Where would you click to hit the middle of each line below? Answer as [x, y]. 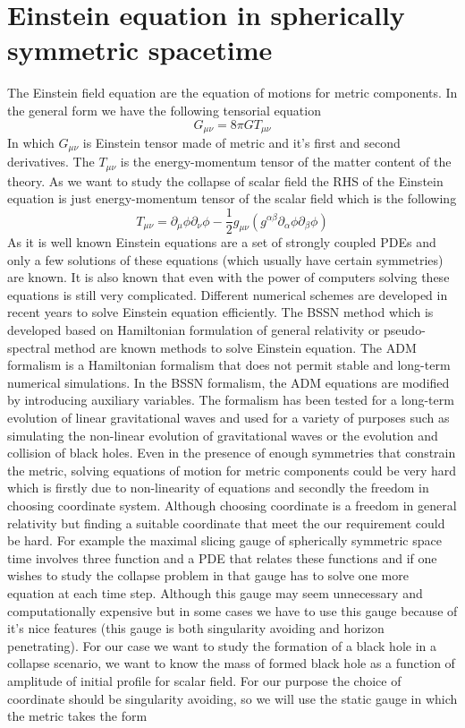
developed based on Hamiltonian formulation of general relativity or [194, 330]
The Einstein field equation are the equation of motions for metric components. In [232, 93]
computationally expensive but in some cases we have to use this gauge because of [232, 610]
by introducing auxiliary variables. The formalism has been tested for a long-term [231, 400]
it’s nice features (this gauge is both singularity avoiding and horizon [196, 628]
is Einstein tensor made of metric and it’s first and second [241, 142]
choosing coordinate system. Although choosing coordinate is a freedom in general [232, 505]
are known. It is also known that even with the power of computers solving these [228, 277]
